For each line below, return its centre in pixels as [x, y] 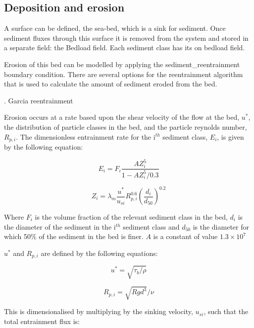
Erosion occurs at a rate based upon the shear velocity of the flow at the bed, [122, 117]
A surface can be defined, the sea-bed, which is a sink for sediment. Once [115, 28]
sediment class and [151, 226]
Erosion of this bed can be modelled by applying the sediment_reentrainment [122, 64]
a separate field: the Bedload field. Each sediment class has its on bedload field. [125, 47]
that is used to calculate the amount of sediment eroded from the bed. [111, 84]
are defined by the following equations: [99, 253]
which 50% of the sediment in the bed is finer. [74, 236]
